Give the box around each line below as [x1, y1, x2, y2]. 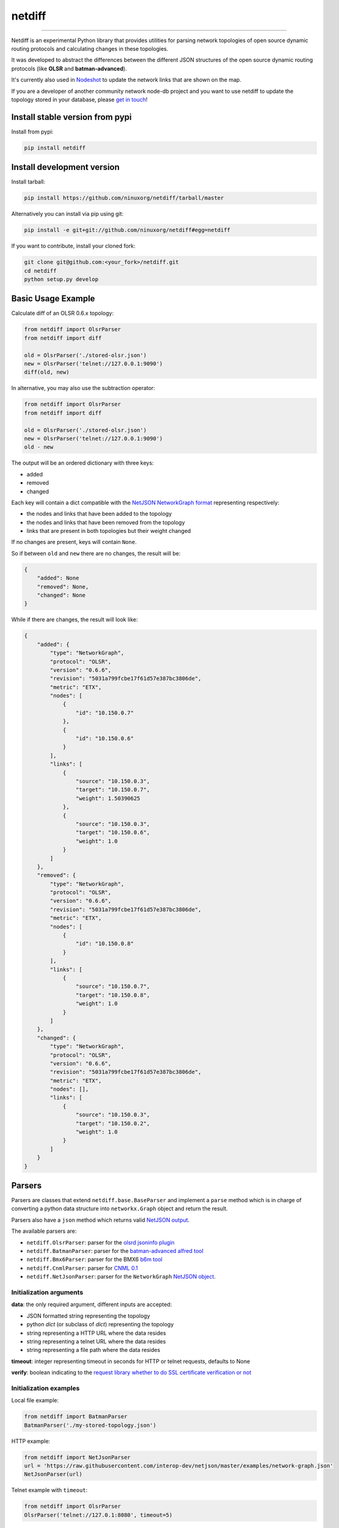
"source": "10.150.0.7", [75, 983, 150, 990]
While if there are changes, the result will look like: [11, 616, 138, 623]
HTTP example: [11, 1437, 51, 1445]
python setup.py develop [24, 276, 99, 282]
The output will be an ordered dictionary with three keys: [11, 459, 154, 467]
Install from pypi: [11, 128, 54, 135]
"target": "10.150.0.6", [75, 829, 150, 836]
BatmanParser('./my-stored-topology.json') [24, 1422, 157, 1428]
